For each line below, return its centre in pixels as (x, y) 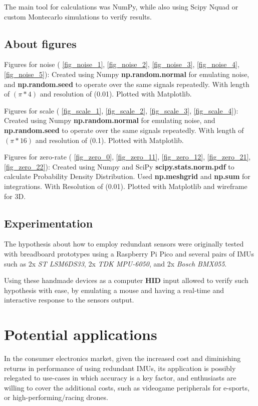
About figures (40, 43)
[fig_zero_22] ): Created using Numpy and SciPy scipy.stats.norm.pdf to (119, 166)
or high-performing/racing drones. (56, 397)
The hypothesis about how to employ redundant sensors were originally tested (124, 244)
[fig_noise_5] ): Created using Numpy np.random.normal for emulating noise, (127, 74)
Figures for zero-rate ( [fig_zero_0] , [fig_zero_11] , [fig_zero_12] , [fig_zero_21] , (127, 157)
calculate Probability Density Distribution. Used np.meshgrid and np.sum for (127, 176)
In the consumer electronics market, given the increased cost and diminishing (122, 358)
